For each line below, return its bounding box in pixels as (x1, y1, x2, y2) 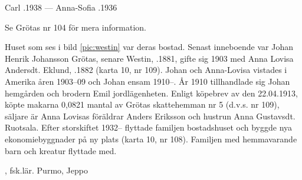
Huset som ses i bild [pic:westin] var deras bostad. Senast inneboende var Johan (5, 41, 293, 53)
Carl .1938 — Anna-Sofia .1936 (5, 1, 117, 13)
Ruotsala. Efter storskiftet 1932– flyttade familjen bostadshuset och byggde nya (5, 121, 293, 134)
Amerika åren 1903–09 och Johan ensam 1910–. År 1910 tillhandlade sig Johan (5, 75, 290, 87)
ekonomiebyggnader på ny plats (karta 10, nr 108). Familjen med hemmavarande (5, 132, 297, 145)
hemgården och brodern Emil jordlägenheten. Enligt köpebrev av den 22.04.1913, (5, 86, 298, 99)
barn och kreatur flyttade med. (5, 144, 117, 156)
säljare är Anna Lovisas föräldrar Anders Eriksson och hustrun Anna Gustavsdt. (5, 109, 296, 122)
